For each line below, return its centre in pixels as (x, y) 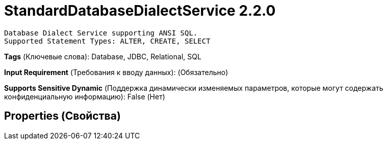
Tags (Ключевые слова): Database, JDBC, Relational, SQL (103, 56)
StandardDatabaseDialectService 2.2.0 (140, 11)
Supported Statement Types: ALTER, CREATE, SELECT (107, 41)
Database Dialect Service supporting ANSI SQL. (101, 33)
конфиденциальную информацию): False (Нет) (85, 96)
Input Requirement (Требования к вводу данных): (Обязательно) (116, 72)
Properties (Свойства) (62, 116)
